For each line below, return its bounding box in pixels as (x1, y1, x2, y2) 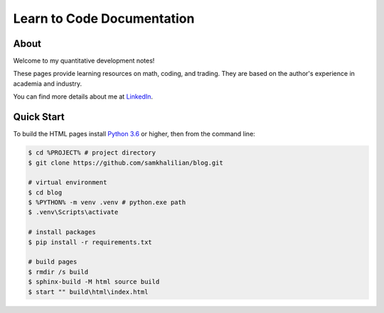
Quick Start (13, 111, 65, 123)
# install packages (28, 228, 96, 236)
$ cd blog (28, 188, 63, 197)
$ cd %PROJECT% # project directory (28, 149, 156, 157)
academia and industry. (13, 79, 82, 88)
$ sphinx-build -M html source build (28, 278, 160, 286)
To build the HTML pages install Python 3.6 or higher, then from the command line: (13, 130, 255, 138)
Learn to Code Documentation (13, 11, 195, 26)
